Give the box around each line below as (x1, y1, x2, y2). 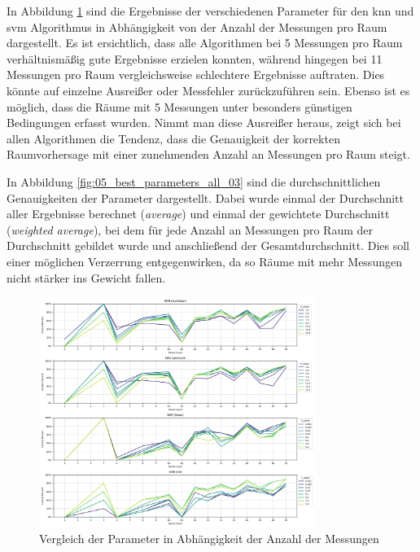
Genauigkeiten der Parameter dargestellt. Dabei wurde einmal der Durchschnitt (7, 189, 405, 206)
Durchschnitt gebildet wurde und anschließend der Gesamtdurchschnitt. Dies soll (7, 237, 410, 254)
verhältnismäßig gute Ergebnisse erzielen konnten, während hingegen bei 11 (7, 50, 383, 67)
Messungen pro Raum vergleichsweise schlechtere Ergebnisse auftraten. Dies (7, 66, 385, 83)
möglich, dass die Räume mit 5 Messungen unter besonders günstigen (7, 98, 352, 115)
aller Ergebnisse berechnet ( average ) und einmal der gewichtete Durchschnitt (7, 205, 390, 222)
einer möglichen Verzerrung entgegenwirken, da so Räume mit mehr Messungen (7, 252, 402, 269)
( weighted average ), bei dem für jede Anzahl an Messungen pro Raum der (7, 221, 373, 238)
